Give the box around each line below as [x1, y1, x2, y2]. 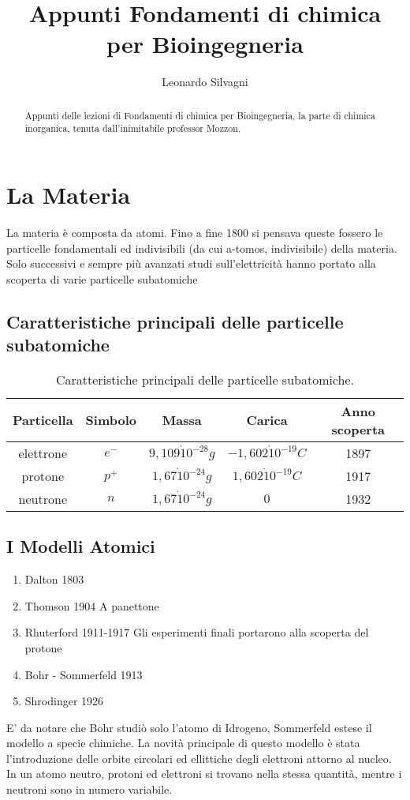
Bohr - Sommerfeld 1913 [24, 666, 143, 682]
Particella [13, 411, 73, 430]
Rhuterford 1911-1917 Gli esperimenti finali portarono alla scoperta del [24, 624, 369, 640]
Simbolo [85, 411, 136, 430]
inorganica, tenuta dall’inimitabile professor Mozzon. [24, 122, 241, 135]
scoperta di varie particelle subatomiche [6, 270, 198, 287]
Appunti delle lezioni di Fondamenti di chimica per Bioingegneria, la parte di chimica [24, 108, 375, 122]
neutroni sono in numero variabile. [6, 781, 173, 798]
